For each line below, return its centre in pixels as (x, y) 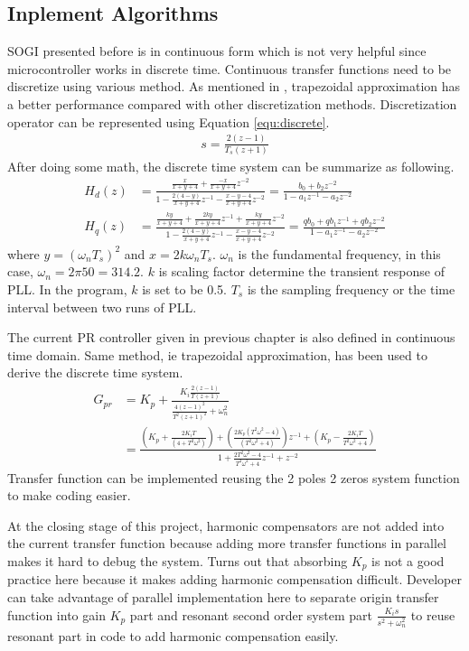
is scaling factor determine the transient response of (301, 271)
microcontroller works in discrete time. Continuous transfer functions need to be (230, 68)
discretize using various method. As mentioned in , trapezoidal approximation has (234, 86)
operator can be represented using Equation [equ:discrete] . (169, 121)
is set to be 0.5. (185, 289)
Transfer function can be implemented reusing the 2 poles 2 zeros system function (234, 477)
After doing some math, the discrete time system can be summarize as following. (231, 166)
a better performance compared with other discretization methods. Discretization (232, 103)
